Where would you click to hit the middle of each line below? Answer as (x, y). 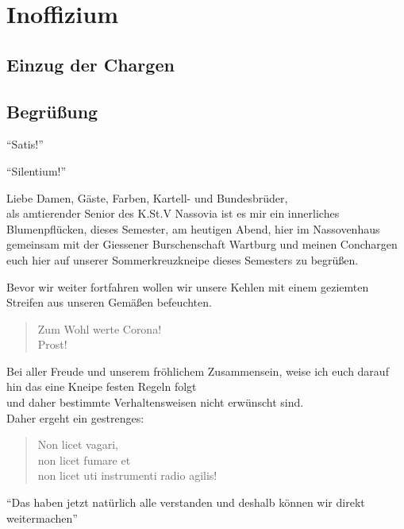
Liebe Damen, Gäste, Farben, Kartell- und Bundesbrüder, (147, 197)
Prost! (52, 344)
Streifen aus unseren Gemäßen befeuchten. (109, 302)
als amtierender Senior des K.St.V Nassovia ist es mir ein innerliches (173, 213)
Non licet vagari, (78, 444)
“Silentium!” (37, 170)
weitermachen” (42, 517)
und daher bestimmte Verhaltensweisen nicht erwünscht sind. (155, 402)
